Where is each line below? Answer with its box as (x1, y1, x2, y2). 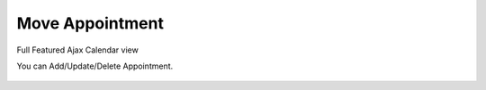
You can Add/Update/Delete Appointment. (16, 61, 174, 71)
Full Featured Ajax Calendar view (16, 45, 139, 55)
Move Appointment (16, 13, 164, 33)
